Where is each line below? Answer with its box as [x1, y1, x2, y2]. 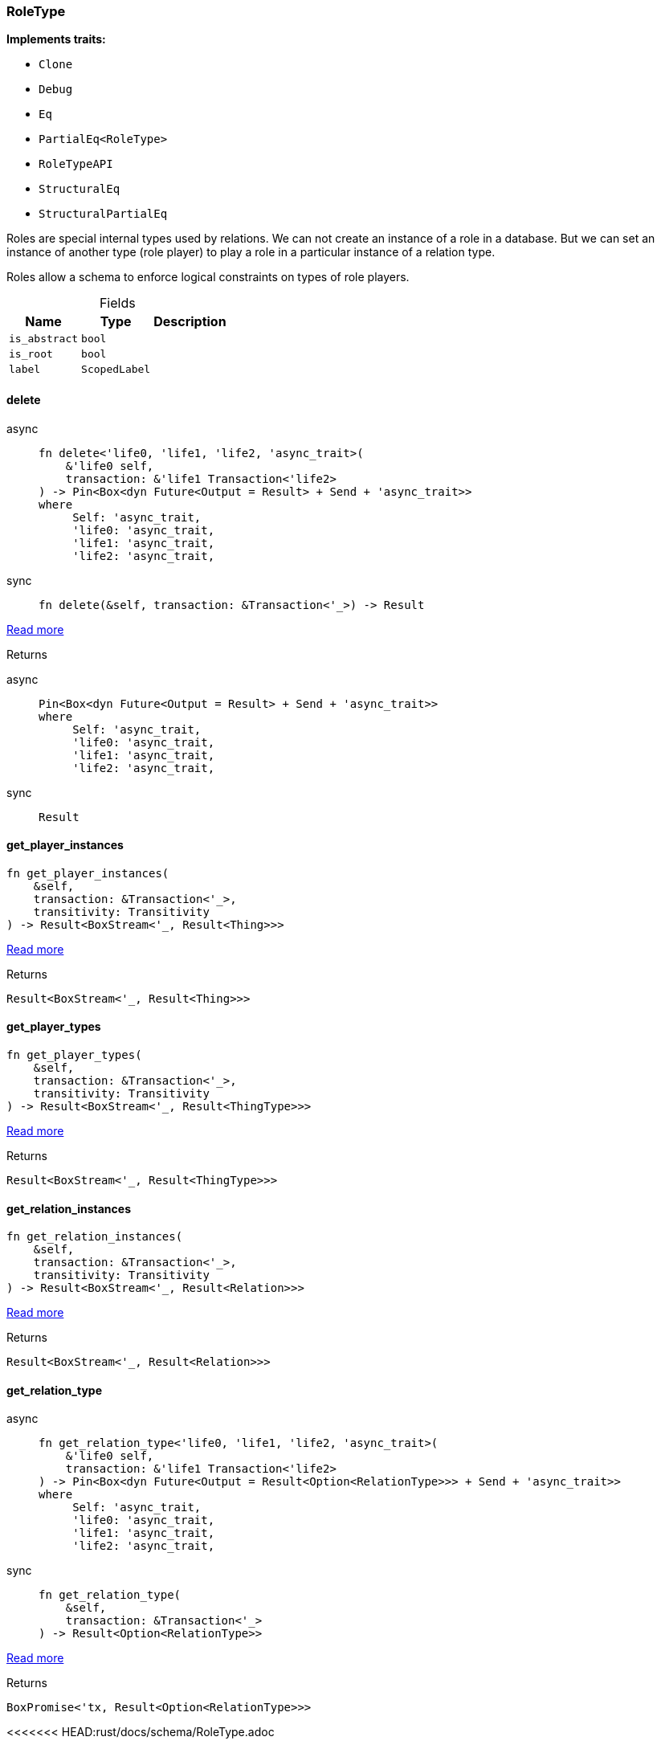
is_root [9, 348, 53, 361]
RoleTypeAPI [39, 157, 113, 171]
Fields [99, 295, 136, 312]
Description [153, 313, 226, 330]
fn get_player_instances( [6, 866, 169, 880]
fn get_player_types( [6, 1048, 142, 1062]
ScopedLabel [81, 363, 151, 376]
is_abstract [9, 333, 79, 345]
